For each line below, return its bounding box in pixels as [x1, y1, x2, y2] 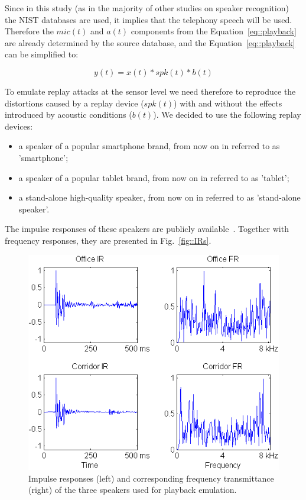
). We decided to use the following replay [153, 108, 301, 121]
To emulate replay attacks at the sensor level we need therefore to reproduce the [5, 85, 296, 97]
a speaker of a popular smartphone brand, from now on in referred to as [18, 140, 280, 152]
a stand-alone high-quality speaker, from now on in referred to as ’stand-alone [18, 191, 301, 204]
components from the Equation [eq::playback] [131, 25, 297, 37]
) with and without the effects [174, 96, 282, 109]
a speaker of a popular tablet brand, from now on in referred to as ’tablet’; [18, 171, 289, 183]
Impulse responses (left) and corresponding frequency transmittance [28, 472, 274, 484]
